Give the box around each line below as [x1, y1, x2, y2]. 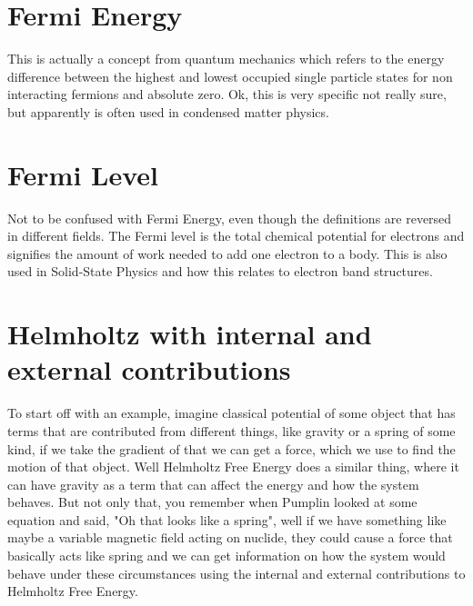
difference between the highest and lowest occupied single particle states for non [7, 66, 453, 85]
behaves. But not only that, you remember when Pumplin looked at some [7, 492, 418, 512]
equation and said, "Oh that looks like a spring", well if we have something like [7, 510, 447, 529]
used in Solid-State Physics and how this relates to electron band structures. [7, 262, 433, 281]
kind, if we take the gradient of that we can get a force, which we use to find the [7, 439, 456, 458]
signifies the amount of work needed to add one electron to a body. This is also [7, 243, 448, 263]
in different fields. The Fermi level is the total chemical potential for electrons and [7, 226, 465, 245]
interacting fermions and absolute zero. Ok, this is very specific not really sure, [7, 84, 447, 104]
